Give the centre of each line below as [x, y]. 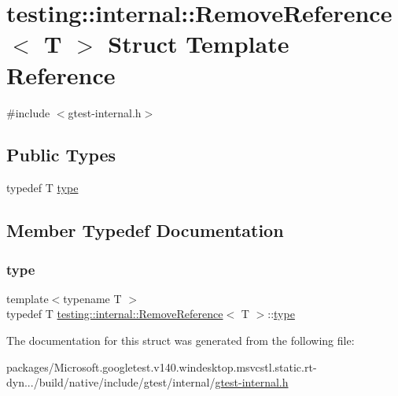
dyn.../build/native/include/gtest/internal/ [111, 382]
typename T [92, 298]
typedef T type [42, 188]
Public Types [61, 155]
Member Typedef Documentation [145, 230]
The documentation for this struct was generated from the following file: [181, 340]
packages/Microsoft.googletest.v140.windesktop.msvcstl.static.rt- [162, 366]
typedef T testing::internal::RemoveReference [115, 314]
